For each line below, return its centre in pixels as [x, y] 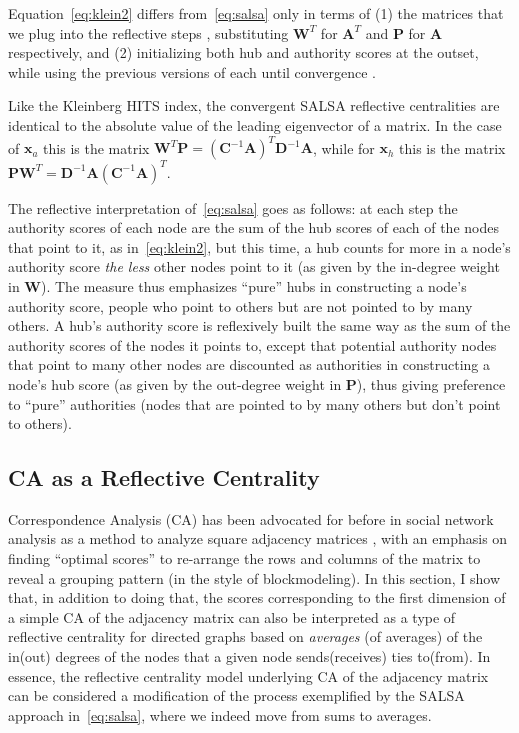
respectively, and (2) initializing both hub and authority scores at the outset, [243, 52]
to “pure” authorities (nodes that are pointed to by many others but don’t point [254, 403]
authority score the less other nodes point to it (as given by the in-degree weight [254, 266]
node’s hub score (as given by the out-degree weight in [175, 383]
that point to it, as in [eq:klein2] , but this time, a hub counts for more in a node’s [259, 246]
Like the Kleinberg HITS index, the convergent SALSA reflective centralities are [254, 105]
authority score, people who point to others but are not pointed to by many [240, 305]
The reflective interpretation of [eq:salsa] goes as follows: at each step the [233, 207]
